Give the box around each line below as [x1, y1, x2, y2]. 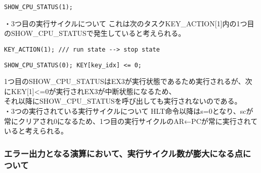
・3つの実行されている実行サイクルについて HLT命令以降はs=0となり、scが [4, 105, 253, 116]
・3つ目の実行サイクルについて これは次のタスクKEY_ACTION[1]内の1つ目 [4, 18, 254, 28]
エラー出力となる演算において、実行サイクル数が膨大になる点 [4, 147, 243, 159]
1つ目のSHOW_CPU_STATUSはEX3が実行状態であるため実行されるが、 [4, 76, 245, 87]
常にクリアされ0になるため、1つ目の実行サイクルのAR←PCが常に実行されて [4, 115, 258, 126]
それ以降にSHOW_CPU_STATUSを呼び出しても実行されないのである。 [4, 96, 242, 106]
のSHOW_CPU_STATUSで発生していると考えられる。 [4, 28, 186, 38]
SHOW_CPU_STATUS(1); [4, 4, 73, 11]
